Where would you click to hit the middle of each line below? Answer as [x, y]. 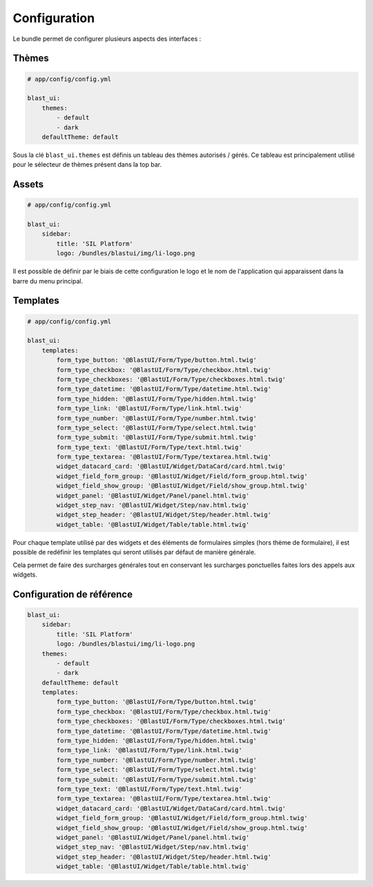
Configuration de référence [73, 594]
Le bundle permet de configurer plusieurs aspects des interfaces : [107, 39]
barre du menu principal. [48, 281]
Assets [28, 184]
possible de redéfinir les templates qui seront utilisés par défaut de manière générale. [134, 552]
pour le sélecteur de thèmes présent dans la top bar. [87, 165]
